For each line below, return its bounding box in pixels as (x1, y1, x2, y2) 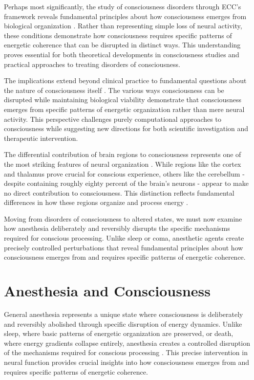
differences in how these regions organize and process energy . (4, 197, 188, 207)
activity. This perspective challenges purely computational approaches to (4, 113, 221, 124)
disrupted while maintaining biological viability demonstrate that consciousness (4, 94, 241, 105)
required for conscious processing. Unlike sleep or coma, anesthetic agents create (4, 233, 244, 243)
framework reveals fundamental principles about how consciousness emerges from (4, 11, 247, 21)
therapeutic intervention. (4, 133, 78, 143)
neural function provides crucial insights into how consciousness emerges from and (4, 357, 250, 367)
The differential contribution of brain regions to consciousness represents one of (4, 149, 241, 159)
